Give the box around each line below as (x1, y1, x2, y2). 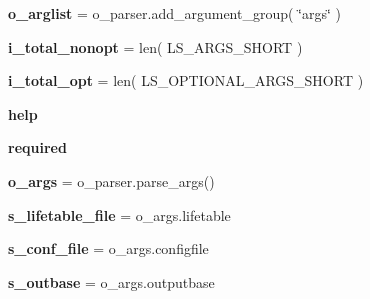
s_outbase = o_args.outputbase (8, 271, 215, 292)
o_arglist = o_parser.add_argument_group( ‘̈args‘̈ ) (8, 3, 341, 23)
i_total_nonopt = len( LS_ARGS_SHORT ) (8, 36, 303, 57)
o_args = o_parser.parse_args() (8, 170, 215, 191)
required (8, 137, 67, 158)
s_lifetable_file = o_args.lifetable (8, 204, 231, 225)
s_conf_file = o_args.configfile (8, 238, 209, 259)
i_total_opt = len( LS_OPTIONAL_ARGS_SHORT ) (8, 70, 364, 91)
